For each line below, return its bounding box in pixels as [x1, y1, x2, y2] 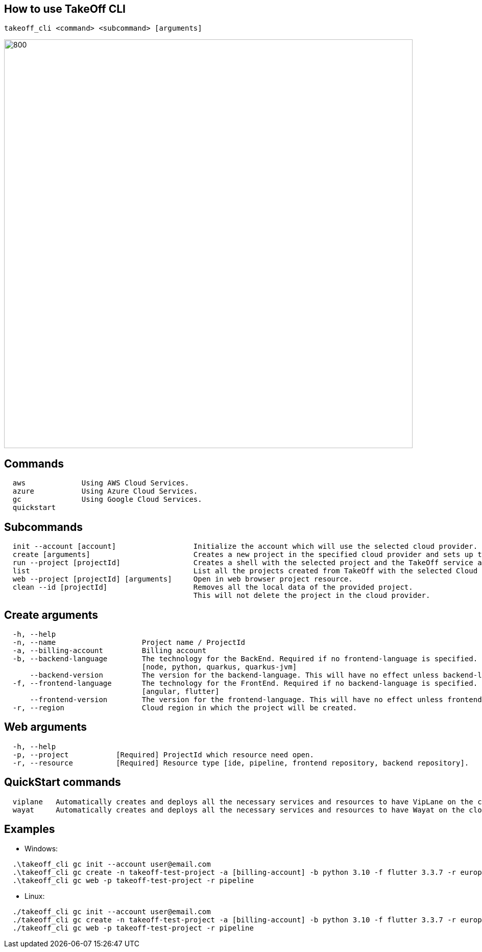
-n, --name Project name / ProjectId [12, 638, 246, 646]
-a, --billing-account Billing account [12, 646, 207, 655]
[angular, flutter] [141, 687, 220, 695]
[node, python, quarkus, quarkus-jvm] [141, 662, 297, 671]
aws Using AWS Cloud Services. [12, 479, 189, 487]
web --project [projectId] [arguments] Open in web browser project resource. [12, 575, 353, 584]
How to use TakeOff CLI [4, 3, 126, 15]
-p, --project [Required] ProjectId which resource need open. [12, 750, 314, 759]
